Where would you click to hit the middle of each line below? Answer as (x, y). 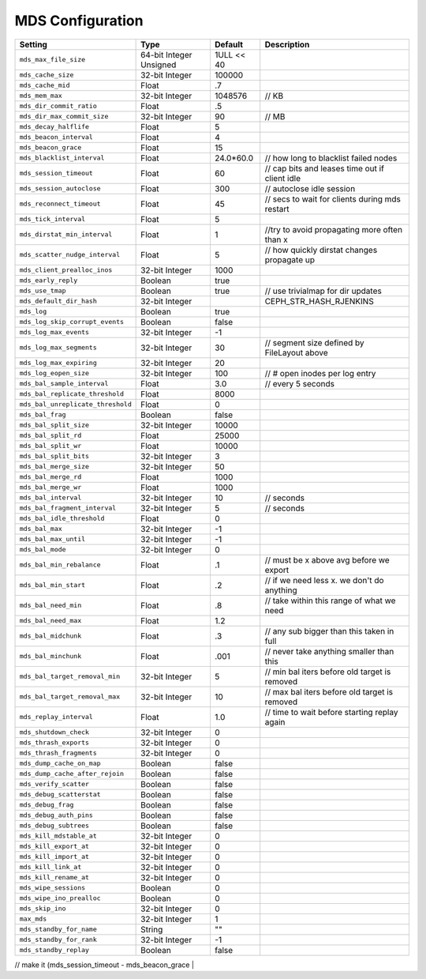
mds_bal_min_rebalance (60, 565)
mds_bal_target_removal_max (70, 697)
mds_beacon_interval (56, 137)
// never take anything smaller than (329, 651)
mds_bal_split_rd (50, 436)
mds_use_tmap (43, 291)
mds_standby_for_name (58, 930)
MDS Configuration (79, 21)
